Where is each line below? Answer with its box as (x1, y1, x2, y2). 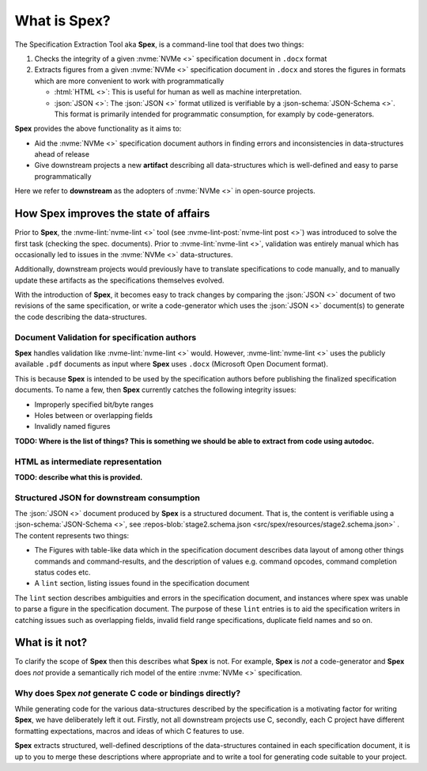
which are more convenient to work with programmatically (34, 76, 225, 85)
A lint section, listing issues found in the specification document (34, 579, 250, 588)
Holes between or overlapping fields (34, 410, 153, 420)
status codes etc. (34, 567, 91, 577)
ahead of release (34, 150, 90, 159)
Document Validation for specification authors (14, 332, 197, 343)
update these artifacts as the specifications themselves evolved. (14, 275, 225, 285)
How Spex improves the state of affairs (14, 207, 210, 221)
